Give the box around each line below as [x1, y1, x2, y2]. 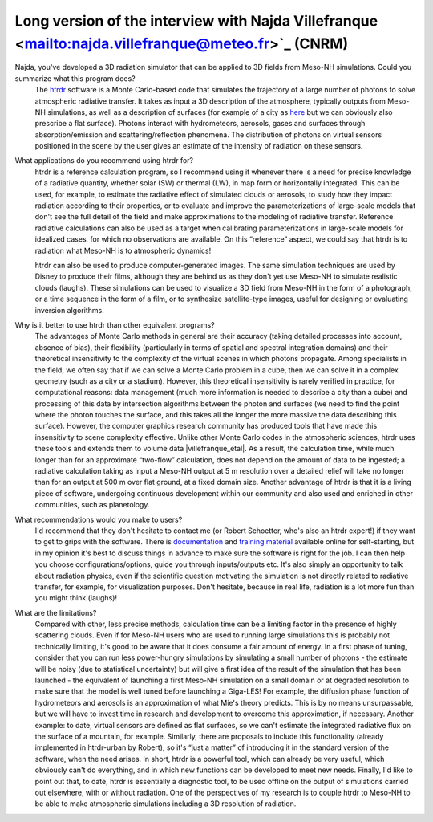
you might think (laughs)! [34, 593, 118, 603]
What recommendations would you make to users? [14, 515, 183, 524]
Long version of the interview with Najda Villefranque [14, 12, 378, 30]
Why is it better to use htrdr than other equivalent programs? [14, 319, 216, 329]
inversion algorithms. [34, 305, 104, 315]
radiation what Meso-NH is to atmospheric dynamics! [34, 246, 212, 255]
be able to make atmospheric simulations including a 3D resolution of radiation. [34, 799, 297, 808]
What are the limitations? [14, 608, 97, 617]
